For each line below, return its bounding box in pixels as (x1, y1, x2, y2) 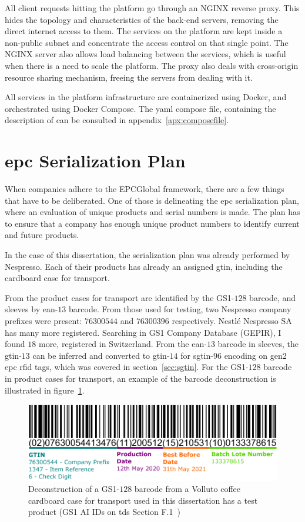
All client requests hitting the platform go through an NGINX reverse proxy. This (5, 2, 300, 14)
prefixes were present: (5, 315, 82, 326)
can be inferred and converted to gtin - (32, 349, 170, 361)
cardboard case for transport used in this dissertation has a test (28, 494, 258, 506)
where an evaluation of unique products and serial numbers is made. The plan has (5, 206, 300, 218)
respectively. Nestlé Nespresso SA (172, 315, 292, 326)
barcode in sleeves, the (217, 338, 299, 350)
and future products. (5, 229, 79, 241)
